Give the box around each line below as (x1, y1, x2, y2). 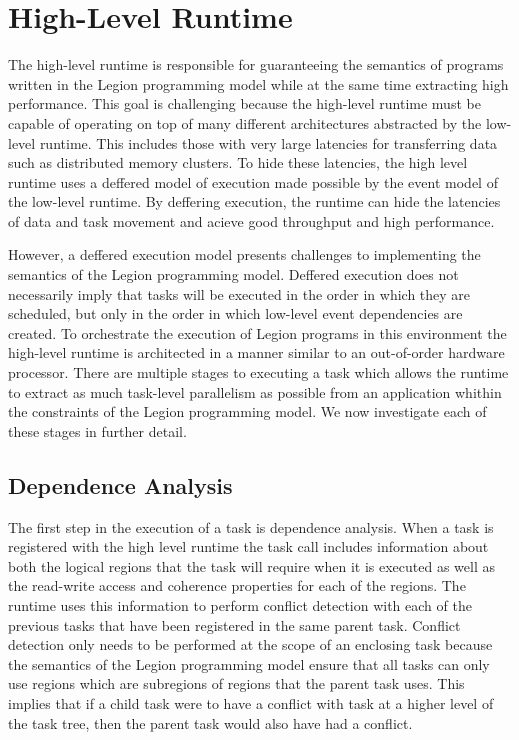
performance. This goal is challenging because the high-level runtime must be (8, 93, 481, 114)
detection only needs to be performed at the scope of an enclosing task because (8, 634, 493, 655)
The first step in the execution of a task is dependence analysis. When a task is (8, 516, 494, 537)
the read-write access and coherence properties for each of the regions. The (8, 575, 466, 596)
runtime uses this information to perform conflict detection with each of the (8, 594, 472, 615)
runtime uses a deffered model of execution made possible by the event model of (8, 171, 498, 192)
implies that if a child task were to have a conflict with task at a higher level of (8, 692, 494, 713)
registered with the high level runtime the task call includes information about (8, 536, 489, 557)
